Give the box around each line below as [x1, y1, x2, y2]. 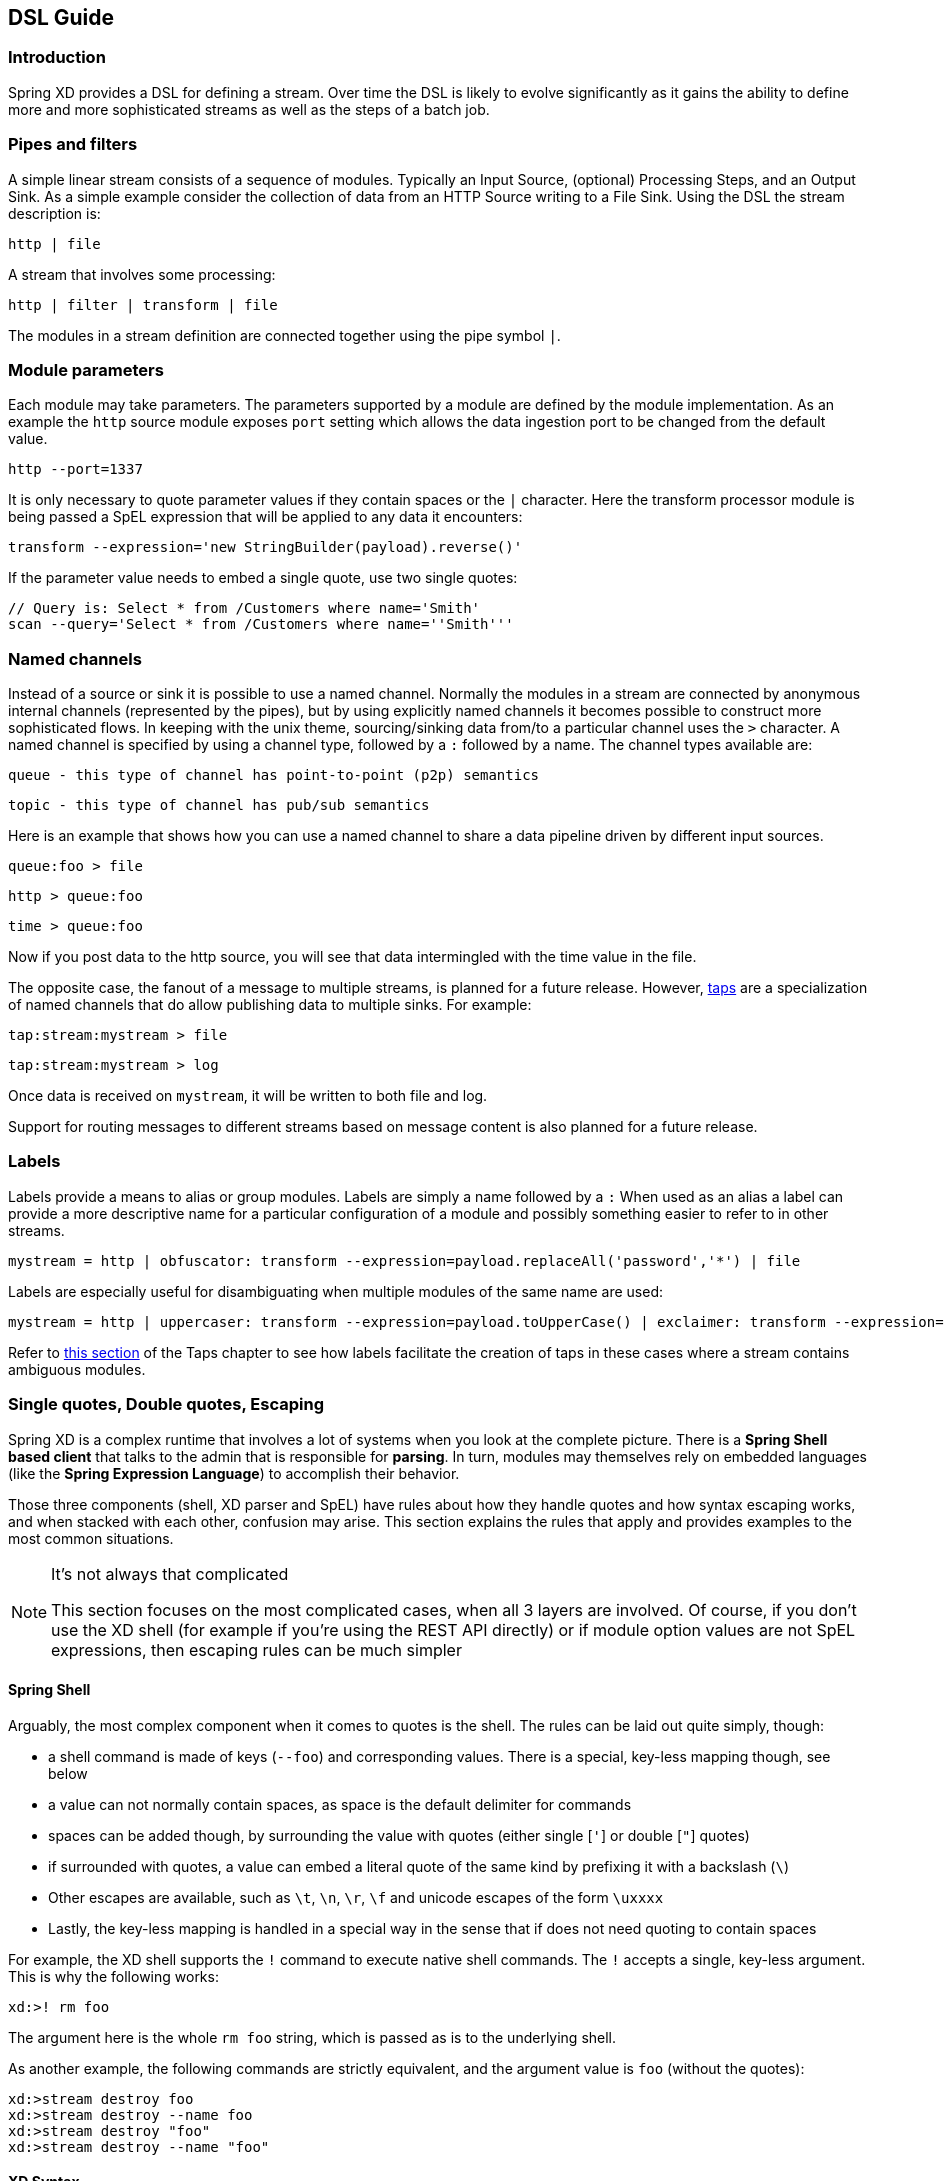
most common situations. [8, 1529, 174, 1547]
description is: [8, 204, 101, 222]
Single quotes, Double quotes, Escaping [8, 1394, 324, 1415]
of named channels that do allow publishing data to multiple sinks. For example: [8, 996, 532, 1014]
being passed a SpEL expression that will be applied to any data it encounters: [8, 508, 523, 526]
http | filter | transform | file [8, 296, 278, 313]
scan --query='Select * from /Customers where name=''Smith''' [8, 616, 514, 633]
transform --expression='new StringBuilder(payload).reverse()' [8, 539, 523, 556]
